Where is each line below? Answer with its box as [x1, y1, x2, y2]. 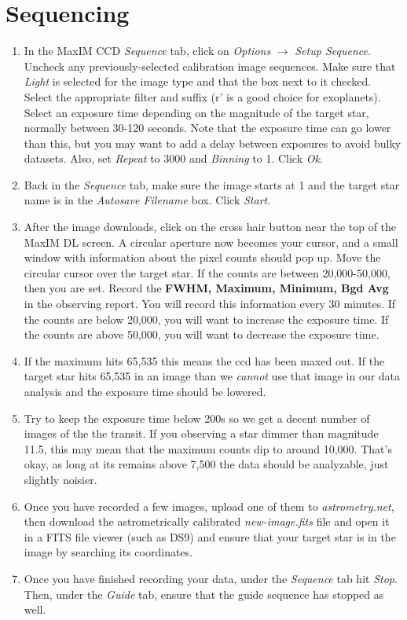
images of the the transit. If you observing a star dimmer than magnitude [24, 425, 379, 442]
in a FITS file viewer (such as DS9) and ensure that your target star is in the [24, 528, 396, 545]
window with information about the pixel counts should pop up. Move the [24, 249, 381, 266]
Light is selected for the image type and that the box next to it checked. [24, 73, 372, 90]
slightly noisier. [24, 471, 97, 487]
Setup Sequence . [295, 42, 371, 59]
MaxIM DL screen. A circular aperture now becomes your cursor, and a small [24, 233, 398, 250]
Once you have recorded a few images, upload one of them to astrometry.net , [24, 497, 394, 514]
